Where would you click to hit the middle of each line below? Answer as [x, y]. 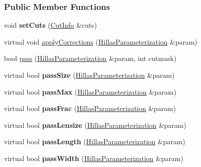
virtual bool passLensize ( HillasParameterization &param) [95, 125]
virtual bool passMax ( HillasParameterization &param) [90, 91]
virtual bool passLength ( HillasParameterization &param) [95, 141]
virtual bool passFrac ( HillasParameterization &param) [90, 108]
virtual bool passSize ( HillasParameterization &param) [89, 75]
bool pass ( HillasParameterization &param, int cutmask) [90, 58]
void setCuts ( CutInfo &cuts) [51, 25]
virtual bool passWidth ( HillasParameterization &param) [94, 158]
